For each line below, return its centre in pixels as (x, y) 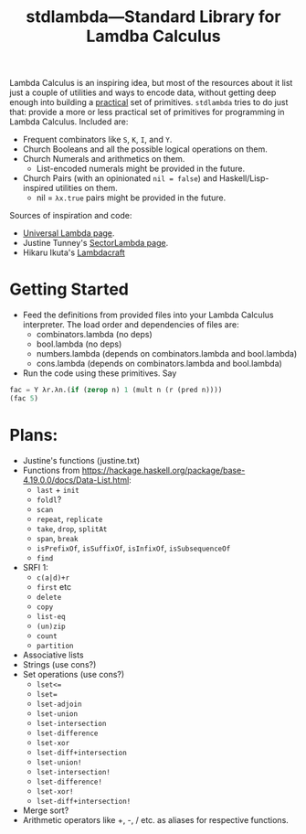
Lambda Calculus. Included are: (69, 122)
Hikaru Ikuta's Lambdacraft (74, 252)
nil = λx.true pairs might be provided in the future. (131, 198)
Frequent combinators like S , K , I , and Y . (97, 140)
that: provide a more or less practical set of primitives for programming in (147, 112)
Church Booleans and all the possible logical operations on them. (145, 149)
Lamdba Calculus (153, 36)
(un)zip (51, 626)
